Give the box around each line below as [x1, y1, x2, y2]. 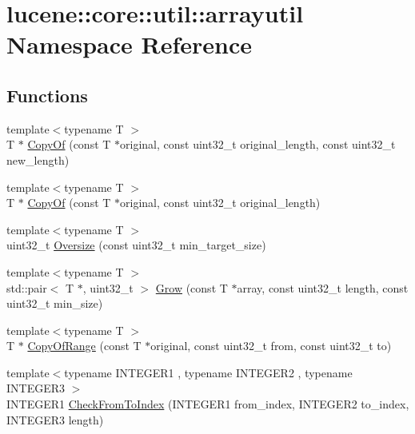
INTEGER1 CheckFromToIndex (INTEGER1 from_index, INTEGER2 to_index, [6, 396, 409, 412]
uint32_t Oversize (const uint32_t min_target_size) [6, 237, 266, 253]
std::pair [6, 279, 47, 296]
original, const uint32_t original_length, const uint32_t [120, 136, 396, 153]
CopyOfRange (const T [27, 337, 142, 354]
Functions [6, 82, 88, 107]
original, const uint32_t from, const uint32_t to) [150, 337, 392, 354]
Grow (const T [155, 279, 228, 296]
